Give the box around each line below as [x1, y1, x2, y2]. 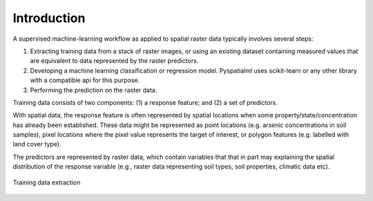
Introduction [12, 10, 86, 26]
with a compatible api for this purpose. [30, 76, 140, 84]
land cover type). [12, 140, 61, 149]
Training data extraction [12, 178, 81, 186]
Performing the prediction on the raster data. [30, 86, 157, 94]
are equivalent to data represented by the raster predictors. [30, 57, 199, 65]
